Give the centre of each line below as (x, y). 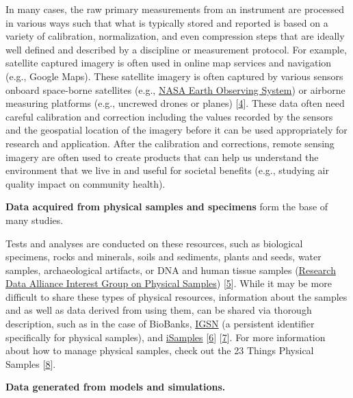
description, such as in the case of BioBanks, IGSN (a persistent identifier (160, 324)
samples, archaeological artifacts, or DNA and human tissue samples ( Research (171, 270)
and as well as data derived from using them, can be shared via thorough (159, 310)
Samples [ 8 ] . (31, 363)
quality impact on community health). (86, 183)
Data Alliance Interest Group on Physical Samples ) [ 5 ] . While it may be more (169, 283)
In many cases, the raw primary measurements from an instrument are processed (175, 9)
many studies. (35, 220)
